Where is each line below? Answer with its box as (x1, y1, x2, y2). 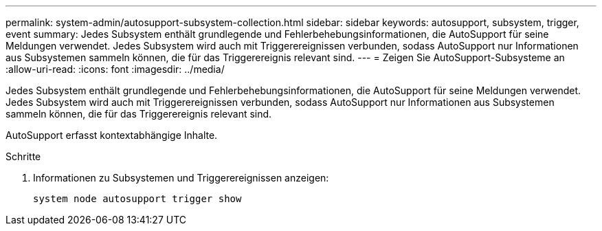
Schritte (5, 151, 41, 162)
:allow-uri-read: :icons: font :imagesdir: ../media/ (5, 63, 225, 75)
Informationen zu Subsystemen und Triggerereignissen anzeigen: (33, 172, 329, 184)
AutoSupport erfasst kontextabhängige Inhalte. (5, 129, 218, 141)
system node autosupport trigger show (33, 193, 242, 204)
